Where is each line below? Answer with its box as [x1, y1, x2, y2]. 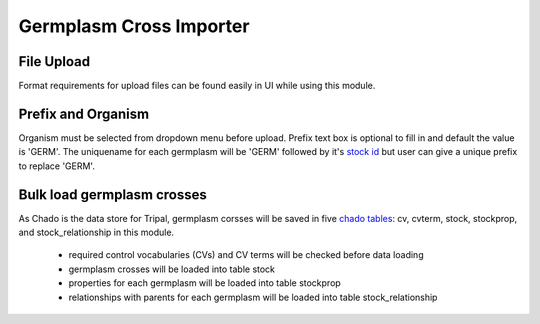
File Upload [18, 53, 91, 70]
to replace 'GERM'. [18, 160, 95, 172]
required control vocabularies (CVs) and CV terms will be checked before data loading [68, 249, 424, 261]
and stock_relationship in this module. [18, 226, 175, 239]
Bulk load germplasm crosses [18, 186, 207, 203]
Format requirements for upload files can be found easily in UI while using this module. [18, 80, 376, 92]
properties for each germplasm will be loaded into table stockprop [68, 277, 342, 289]
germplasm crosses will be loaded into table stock [68, 263, 275, 275]
